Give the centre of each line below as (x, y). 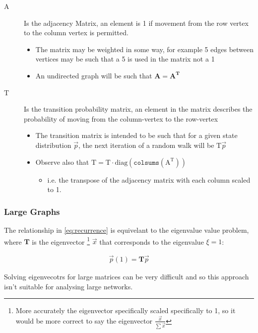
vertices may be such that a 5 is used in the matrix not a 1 (125, 59)
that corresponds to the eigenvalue (152, 241)
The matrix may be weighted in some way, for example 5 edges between (145, 49)
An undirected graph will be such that (94, 75)
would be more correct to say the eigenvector (84, 320)
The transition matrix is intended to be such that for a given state (136, 135)
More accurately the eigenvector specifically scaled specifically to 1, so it (126, 310)
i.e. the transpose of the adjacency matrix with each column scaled (149, 179)
